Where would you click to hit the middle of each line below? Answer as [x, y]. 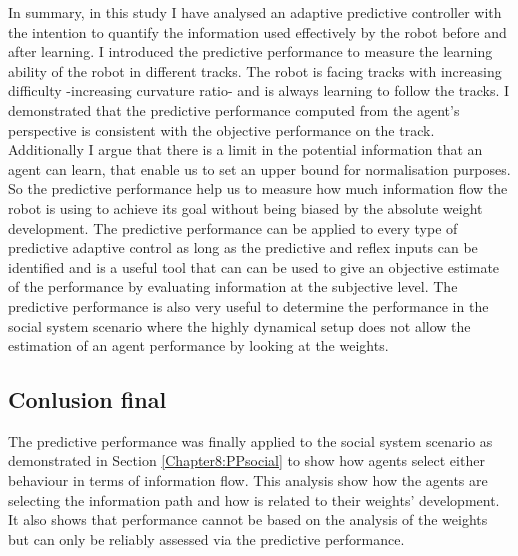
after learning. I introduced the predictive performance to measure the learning [250, 51]
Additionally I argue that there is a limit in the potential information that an [245, 149]
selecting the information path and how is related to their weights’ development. [254, 499]
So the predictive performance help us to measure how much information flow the [258, 188]
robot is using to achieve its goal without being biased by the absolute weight [245, 207]
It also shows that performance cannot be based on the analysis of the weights [248, 519]
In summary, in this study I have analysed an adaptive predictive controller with [255, 12]
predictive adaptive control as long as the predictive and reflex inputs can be [243, 247]
